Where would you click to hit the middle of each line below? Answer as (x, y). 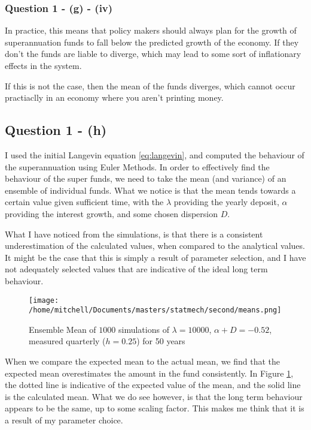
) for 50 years (161, 341)
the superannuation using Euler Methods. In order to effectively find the (137, 166)
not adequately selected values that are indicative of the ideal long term (136, 269)
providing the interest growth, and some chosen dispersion (111, 213)
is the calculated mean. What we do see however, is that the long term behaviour (154, 396)
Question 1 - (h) (56, 130)
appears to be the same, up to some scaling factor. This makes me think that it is (155, 408)
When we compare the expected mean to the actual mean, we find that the (143, 361)
